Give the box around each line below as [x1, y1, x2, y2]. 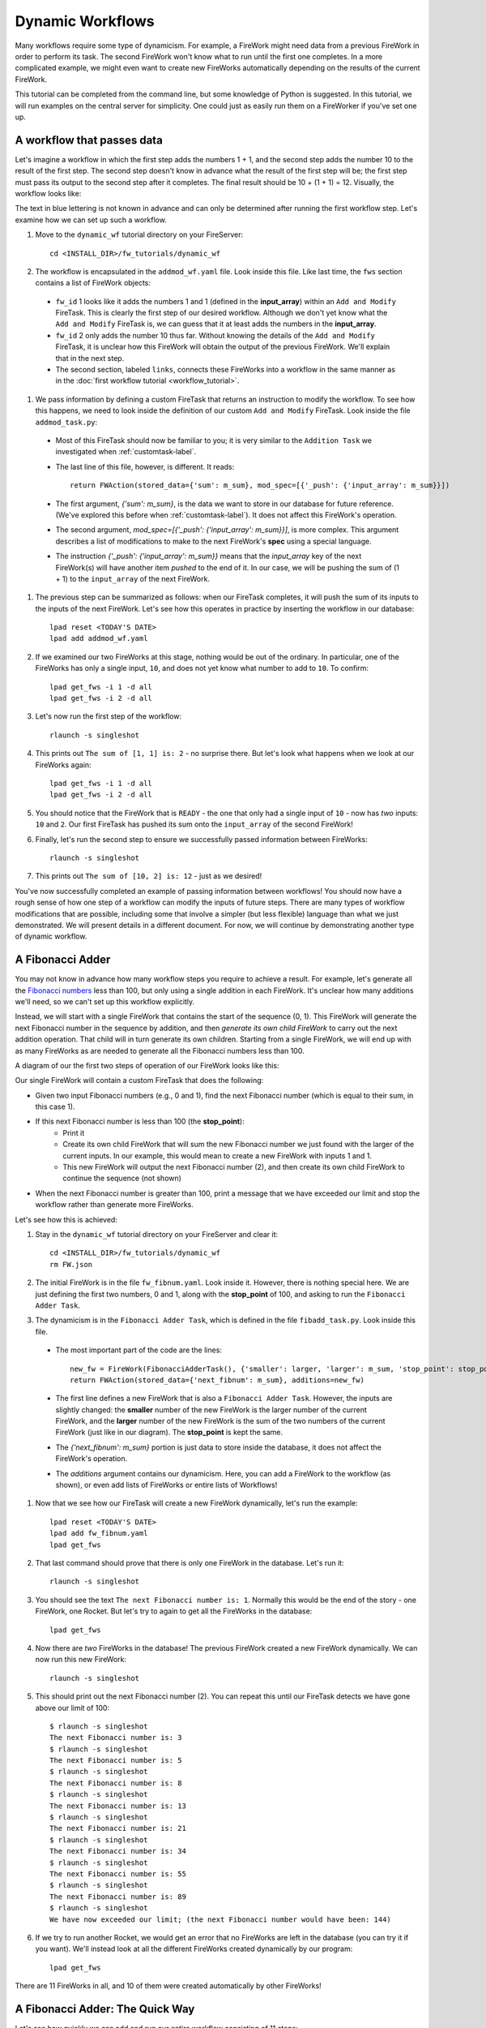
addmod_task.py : [35, 417, 98, 427]
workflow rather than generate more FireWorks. [35, 1200, 194, 1209]
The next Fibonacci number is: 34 [49, 1846, 186, 1856]
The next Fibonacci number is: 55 [49, 1869, 186, 1878]
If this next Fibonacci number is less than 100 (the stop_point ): [35, 1116, 245, 1127]
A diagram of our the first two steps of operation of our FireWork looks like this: [15, 1060, 279, 1070]
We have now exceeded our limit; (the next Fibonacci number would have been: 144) [49, 1914, 392, 1924]
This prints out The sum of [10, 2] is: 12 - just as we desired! [35, 871, 262, 881]
